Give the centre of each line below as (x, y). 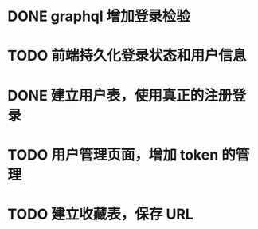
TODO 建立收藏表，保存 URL (101, 214)
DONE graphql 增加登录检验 (99, 16)
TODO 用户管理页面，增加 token (113, 154)
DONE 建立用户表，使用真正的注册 (120, 95)
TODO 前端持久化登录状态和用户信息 (127, 56)
